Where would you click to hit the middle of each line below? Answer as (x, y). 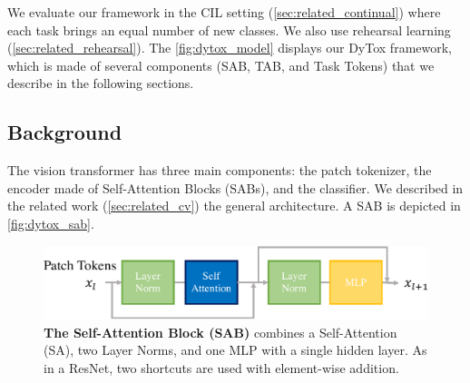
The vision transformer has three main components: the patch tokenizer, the (220, 170)
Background (65, 132)
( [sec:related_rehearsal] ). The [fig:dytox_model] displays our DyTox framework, (230, 48)
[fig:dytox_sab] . (51, 223)
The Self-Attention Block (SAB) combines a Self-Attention (220, 332)
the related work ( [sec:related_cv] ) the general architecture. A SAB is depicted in (234, 206)
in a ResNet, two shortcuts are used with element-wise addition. (221, 367)
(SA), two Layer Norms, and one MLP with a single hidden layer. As (235, 350)
